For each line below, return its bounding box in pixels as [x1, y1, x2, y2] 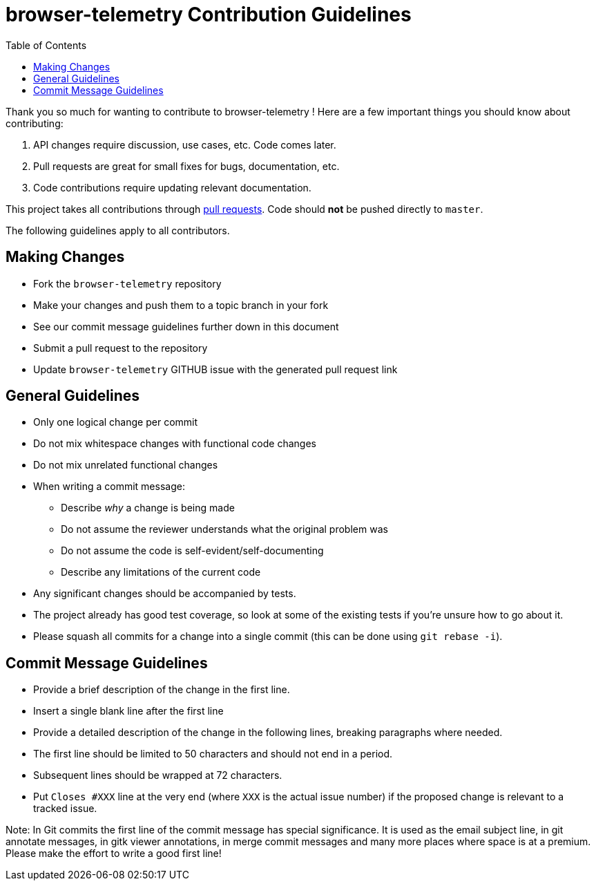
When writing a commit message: [33, 480, 185, 493]
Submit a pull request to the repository [33, 341, 208, 354]
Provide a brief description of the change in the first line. [33, 684, 290, 696]
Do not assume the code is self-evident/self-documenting [61, 545, 324, 557]
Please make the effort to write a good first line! [6, 847, 222, 860]
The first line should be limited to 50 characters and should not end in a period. [33, 748, 393, 760]
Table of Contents [6, 39, 87, 51]
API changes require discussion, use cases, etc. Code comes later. [33, 138, 336, 151]
